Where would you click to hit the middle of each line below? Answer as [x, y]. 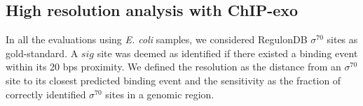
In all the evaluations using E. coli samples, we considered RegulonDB [157, 39]
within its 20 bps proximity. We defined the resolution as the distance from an [173, 67]
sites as [342, 39]
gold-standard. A [42, 53]
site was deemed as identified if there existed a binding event [227, 53]
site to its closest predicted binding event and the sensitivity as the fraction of [173, 80]
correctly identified [46, 94]
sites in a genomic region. [160, 94]
